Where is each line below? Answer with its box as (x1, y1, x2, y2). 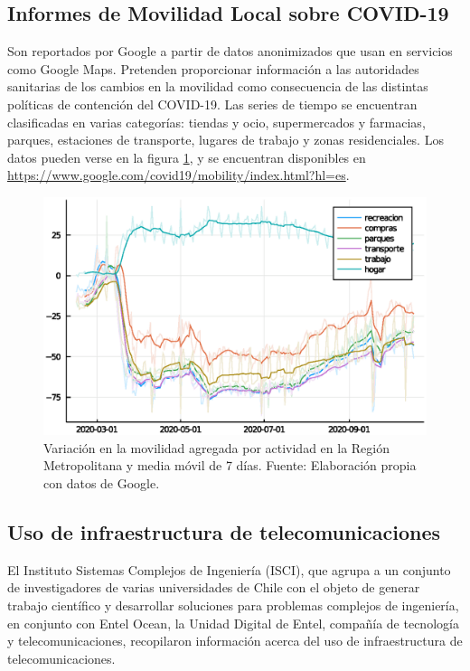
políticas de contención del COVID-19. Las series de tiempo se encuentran (7, 94, 418, 113)
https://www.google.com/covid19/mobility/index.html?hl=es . (7, 165, 350, 184)
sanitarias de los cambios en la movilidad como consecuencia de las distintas (7, 77, 428, 96)
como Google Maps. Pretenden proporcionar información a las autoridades (7, 59, 419, 78)
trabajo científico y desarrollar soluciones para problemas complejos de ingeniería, (7, 596, 459, 615)
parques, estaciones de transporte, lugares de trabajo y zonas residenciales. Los (7, 130, 444, 149)
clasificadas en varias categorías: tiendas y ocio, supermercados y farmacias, (7, 112, 426, 131)
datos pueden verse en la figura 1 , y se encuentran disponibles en (7, 147, 366, 166)
